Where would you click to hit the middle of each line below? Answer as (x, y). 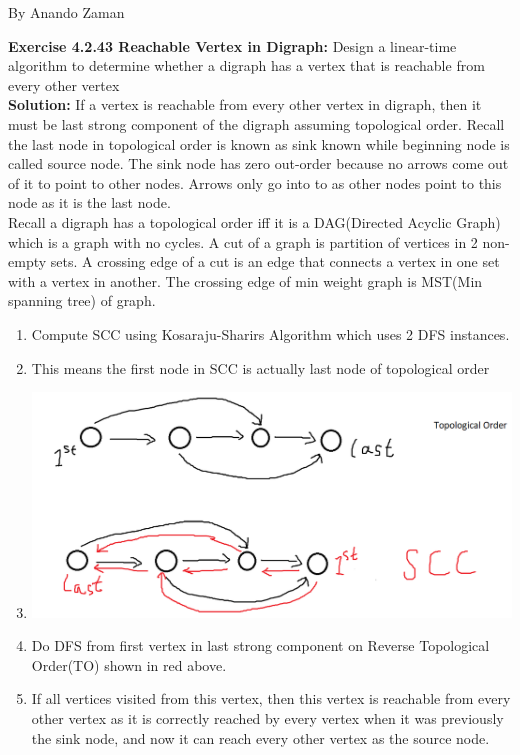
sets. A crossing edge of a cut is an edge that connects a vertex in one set (275, 261)
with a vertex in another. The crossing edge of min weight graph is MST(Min (245, 280)
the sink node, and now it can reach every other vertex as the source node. (260, 737)
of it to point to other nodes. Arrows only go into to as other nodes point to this (255, 182)
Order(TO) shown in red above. (129, 664)
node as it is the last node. (89, 202)
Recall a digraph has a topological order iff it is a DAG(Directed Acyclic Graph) (254, 221)
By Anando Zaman (66, 12)
